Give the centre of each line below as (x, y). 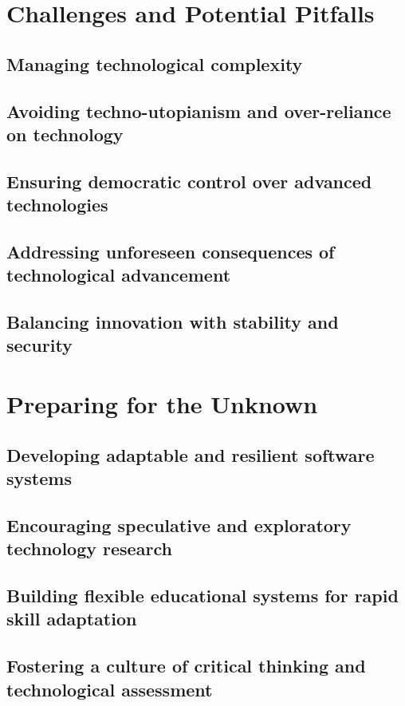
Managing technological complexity (155, 63)
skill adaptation (72, 619)
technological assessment (110, 689)
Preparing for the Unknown (162, 404)
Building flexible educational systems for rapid (202, 595)
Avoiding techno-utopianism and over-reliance (199, 110)
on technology (65, 134)
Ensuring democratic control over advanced (189, 181)
